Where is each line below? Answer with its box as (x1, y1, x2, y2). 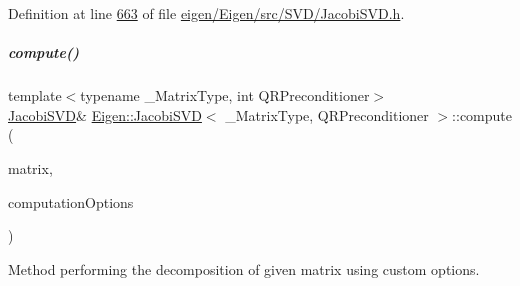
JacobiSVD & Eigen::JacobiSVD (8, 104, 202, 125)
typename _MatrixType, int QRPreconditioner (80, 85, 370, 106)
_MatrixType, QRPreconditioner (225, 104, 429, 125)
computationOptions (8, 191, 134, 212)
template (8, 85, 62, 106)
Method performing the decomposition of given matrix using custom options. (8, 258, 480, 279)
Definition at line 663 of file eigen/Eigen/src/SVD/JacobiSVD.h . (8, 3, 405, 23)
